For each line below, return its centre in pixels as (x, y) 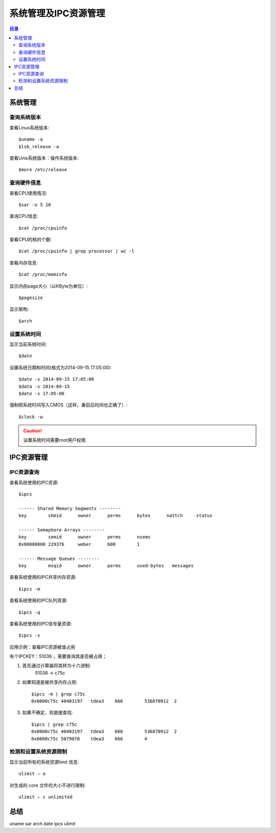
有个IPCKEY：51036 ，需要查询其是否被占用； (58, 656)
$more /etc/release (43, 170)
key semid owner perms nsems (85, 537)
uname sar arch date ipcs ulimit (42, 823)
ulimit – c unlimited (45, 797)
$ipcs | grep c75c (54, 724)
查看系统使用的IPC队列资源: (38, 600)
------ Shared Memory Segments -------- (70, 508)
